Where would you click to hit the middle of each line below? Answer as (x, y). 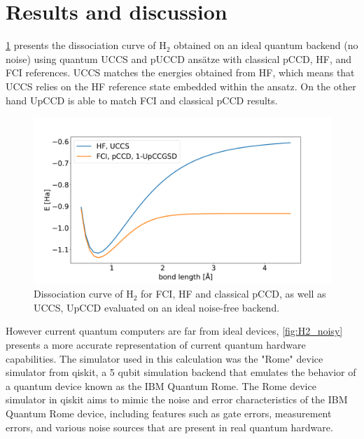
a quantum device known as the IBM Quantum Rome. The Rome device (161, 385)
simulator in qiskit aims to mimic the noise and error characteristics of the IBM (177, 399)
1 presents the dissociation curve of (81, 45)
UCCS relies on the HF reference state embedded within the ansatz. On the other (181, 86)
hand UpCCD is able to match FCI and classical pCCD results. (142, 100)
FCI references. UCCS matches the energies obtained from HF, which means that (180, 72)
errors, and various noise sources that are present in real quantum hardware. (169, 427)
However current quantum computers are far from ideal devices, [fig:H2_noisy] (174, 331)
